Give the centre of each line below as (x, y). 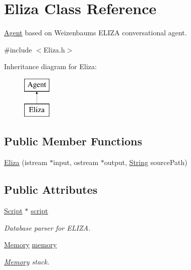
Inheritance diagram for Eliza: (50, 66)
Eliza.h (54, 49)
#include (18, 49)
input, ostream (76, 162)
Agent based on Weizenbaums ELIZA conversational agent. (95, 33)
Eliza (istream (26, 162)
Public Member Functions (73, 141)
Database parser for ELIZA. (47, 227)
